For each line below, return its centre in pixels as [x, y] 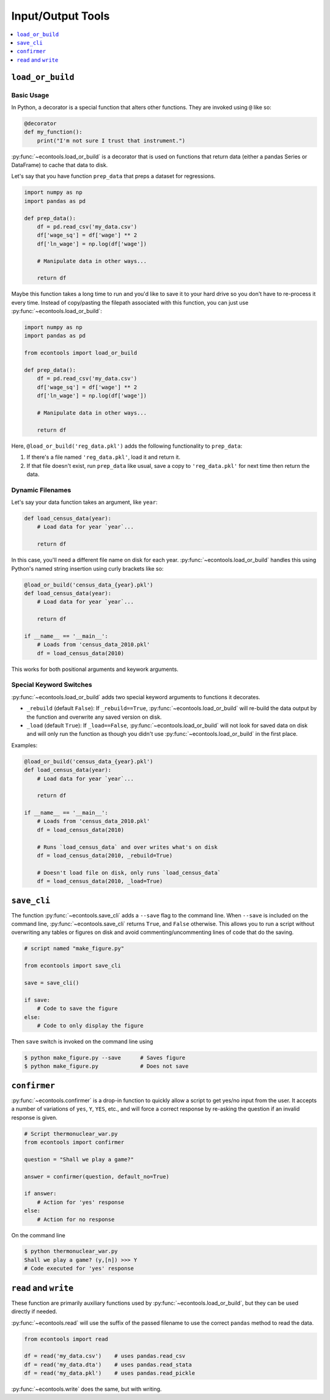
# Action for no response [76, 1219]
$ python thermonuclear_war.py [71, 1251]
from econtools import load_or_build [81, 353]
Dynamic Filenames [41, 490]
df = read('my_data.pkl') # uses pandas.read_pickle [110, 1373]
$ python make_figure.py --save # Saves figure [105, 1057]
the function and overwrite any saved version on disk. [94, 717]
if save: [37, 1000]
